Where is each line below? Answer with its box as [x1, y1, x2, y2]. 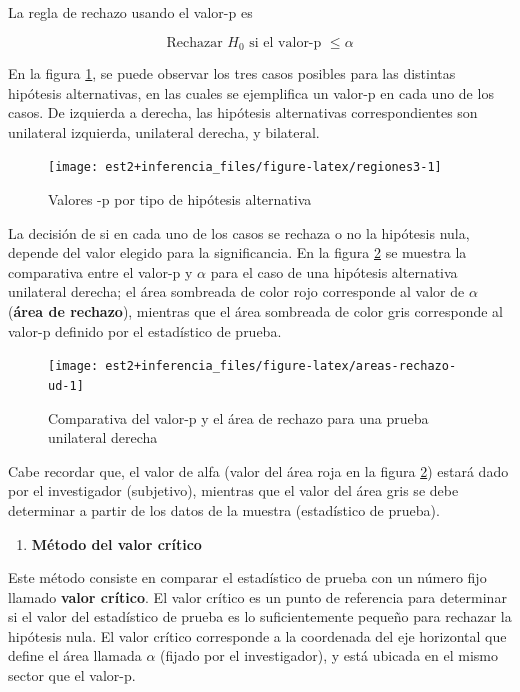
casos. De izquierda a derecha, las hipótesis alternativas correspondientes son [8, 102, 478, 123]
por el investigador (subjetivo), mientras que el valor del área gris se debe [8, 480, 459, 501]
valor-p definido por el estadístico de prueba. [8, 320, 282, 341]
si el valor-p [249, 35, 322, 50]
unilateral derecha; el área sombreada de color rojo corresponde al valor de [8, 281, 465, 302]
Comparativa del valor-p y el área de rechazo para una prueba [48, 407, 429, 428]
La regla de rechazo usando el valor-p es [8, 2, 253, 22]
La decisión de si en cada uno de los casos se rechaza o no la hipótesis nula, [8, 222, 470, 243]
